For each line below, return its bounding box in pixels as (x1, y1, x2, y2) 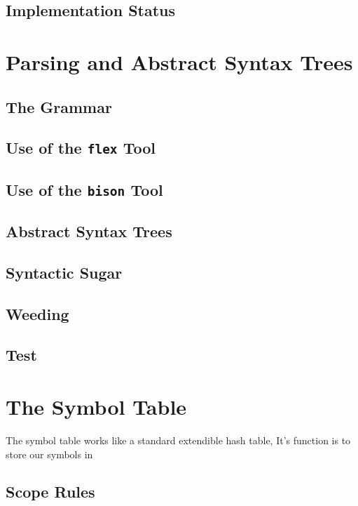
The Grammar (6, 95, 112, 117)
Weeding (6, 302, 69, 324)
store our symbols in (6, 446, 93, 461)
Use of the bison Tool (6, 178, 163, 200)
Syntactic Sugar (6, 261, 123, 283)
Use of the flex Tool (6, 137, 156, 159)
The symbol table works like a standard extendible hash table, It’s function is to (6, 432, 351, 447)
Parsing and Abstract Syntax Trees (6, 47, 353, 76)
